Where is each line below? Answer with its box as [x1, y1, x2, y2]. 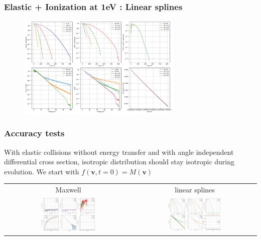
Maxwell [55, 184, 81, 195]
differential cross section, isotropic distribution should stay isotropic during [4, 156, 235, 167]
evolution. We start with [4, 166, 79, 176]
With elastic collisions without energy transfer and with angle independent [4, 146, 234, 157]
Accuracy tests [4, 127, 65, 139]
